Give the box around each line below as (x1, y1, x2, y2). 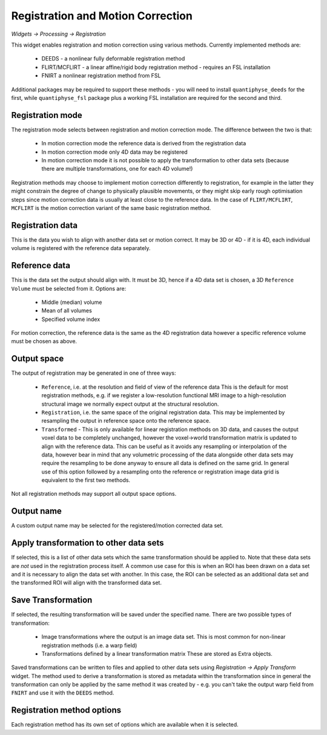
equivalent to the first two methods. (41, 476, 130, 484)
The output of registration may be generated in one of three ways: (11, 369, 176, 377)
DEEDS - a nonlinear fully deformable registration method (41, 55, 185, 62)
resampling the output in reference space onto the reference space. (41, 417, 211, 424)
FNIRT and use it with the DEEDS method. (11, 689, 114, 696)
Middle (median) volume (41, 298, 102, 306)
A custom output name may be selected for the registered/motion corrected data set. (11, 522, 223, 529)
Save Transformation (11, 595, 93, 605)
